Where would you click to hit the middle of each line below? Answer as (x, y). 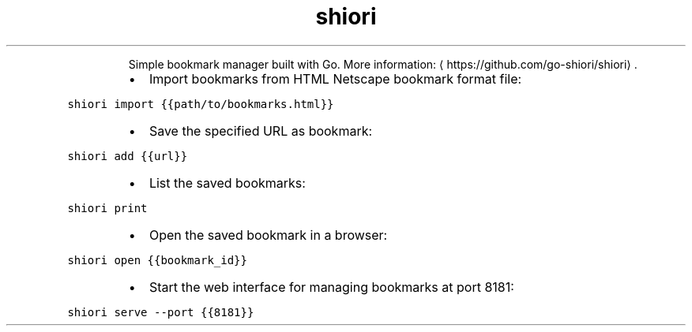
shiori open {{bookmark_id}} (157, 260)
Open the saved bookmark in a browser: (268, 235)
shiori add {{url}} (128, 156)
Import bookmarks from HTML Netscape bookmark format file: (335, 78)
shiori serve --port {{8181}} (161, 312)
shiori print (107, 208)
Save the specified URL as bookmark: (261, 131)
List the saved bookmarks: (227, 183)
